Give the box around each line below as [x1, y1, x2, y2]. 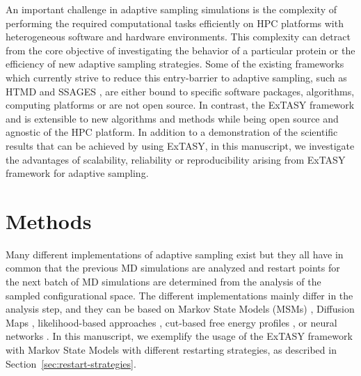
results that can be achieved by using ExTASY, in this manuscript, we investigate [6, 138, 355, 152]
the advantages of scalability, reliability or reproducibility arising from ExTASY [6, 152, 346, 166]
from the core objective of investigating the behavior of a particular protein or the [6, 42, 355, 57]
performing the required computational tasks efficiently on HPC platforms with [6, 15, 344, 30]
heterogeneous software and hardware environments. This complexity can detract [6, 29, 351, 44]
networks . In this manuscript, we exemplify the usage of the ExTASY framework [6, 329, 353, 343]
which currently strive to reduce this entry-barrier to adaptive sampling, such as [6, 70, 347, 84]
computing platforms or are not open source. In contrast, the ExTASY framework [6, 97, 355, 112]
